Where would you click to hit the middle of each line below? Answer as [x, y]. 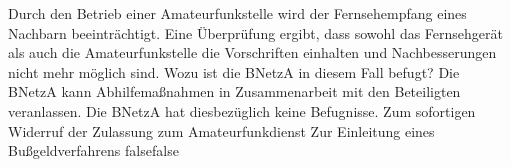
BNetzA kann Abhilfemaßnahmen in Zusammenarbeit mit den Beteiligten [234, 91]
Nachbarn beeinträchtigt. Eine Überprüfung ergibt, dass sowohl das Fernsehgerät [255, 32]
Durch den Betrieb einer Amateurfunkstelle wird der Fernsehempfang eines [237, 13]
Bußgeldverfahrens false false [93, 150]
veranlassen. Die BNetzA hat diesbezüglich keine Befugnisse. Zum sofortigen [242, 110]
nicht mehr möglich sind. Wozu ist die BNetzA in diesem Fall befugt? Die [234, 71]
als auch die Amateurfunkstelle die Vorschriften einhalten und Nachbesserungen [252, 52]
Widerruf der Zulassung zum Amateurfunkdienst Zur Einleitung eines [221, 130]
